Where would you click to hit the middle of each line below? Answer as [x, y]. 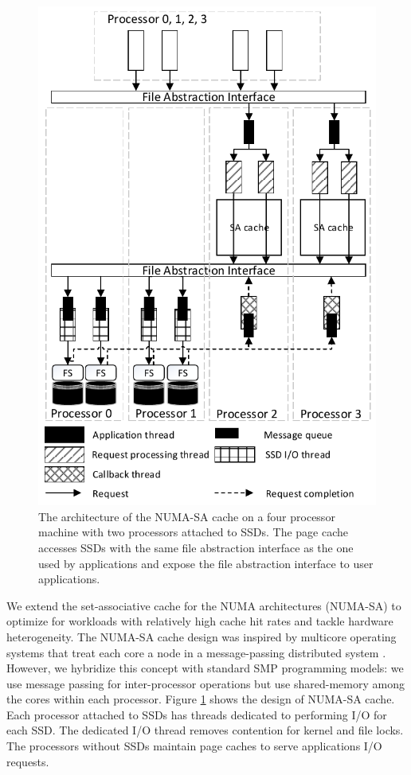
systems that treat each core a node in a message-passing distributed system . [196, 652]
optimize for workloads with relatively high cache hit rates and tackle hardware [200, 621]
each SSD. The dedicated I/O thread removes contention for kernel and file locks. [205, 730]
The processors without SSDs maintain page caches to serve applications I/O [194, 746]
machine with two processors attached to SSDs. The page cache [194, 532]
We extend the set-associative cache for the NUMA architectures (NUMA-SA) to [204, 605]
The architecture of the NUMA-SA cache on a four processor [187, 516]
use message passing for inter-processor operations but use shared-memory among [205, 683]
